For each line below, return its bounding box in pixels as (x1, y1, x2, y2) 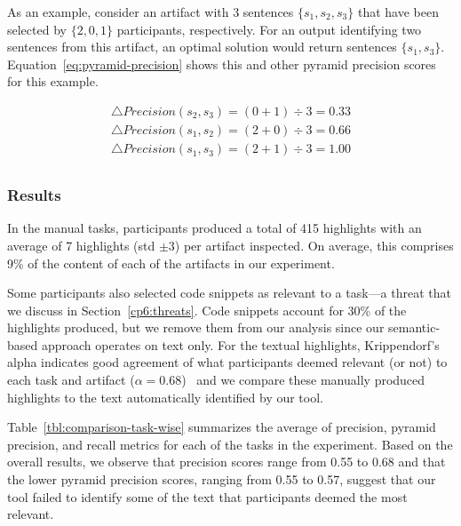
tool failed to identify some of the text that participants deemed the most (7, 487, 408, 506)
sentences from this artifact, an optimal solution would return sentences (7, 37, 397, 56)
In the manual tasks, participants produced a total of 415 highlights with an (7, 219, 422, 237)
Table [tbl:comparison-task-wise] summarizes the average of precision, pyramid (7, 418, 436, 436)
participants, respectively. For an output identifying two (116, 20, 422, 38)
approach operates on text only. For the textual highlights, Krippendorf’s (41, 335, 440, 354)
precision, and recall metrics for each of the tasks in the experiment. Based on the (7, 434, 453, 453)
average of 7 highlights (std (7, 235, 155, 254)
